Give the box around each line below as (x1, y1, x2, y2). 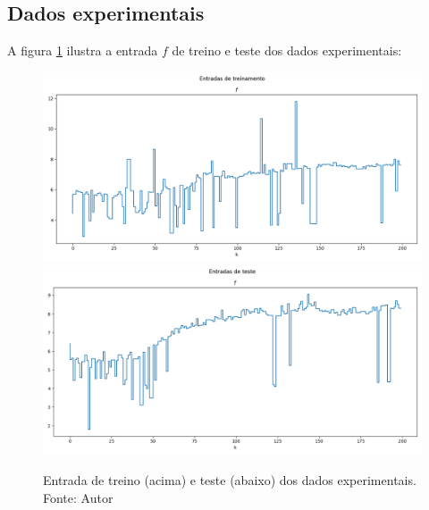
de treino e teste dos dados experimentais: (172, 41, 402, 60)
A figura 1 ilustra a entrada (7, 41, 158, 60)
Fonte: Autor (43, 488, 114, 506)
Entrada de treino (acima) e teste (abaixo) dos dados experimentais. (43, 470, 416, 489)
